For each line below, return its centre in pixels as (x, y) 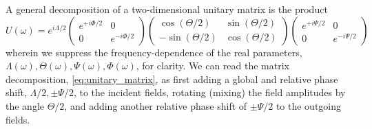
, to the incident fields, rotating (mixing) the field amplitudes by (209, 92)
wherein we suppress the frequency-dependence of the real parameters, (154, 52)
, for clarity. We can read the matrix (213, 66)
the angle (25, 105)
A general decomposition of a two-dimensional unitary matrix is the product (167, 9)
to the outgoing (309, 105)
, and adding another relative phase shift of (156, 105)
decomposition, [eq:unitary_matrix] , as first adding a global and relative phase (172, 79)
